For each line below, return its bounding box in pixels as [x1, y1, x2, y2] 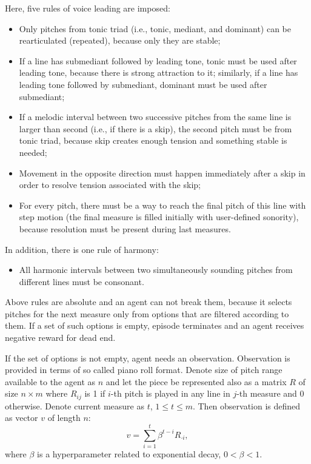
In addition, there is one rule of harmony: [5, 243, 159, 255]
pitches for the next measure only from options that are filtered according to [5, 307, 289, 320]
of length [47, 411, 81, 424]
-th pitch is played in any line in [110, 387, 230, 400]
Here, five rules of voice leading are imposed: [5, 2, 170, 14]
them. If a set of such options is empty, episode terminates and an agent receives [5, 319, 304, 332]
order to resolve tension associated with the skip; [19, 178, 201, 191]
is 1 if [84, 387, 105, 400]
